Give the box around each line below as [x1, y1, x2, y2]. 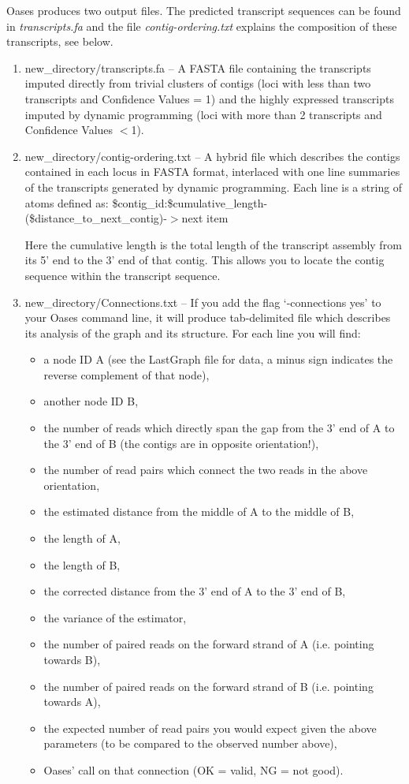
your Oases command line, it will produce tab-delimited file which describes [24, 309, 391, 326]
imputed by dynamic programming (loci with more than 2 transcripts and [24, 106, 382, 122]
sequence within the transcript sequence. [24, 267, 221, 283]
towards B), [43, 651, 101, 667]
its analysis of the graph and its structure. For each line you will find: [24, 324, 361, 341]
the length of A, [43, 530, 121, 547]
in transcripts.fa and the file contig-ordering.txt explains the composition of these [6, 17, 397, 34]
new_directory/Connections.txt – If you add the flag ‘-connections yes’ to [24, 293, 381, 310]
